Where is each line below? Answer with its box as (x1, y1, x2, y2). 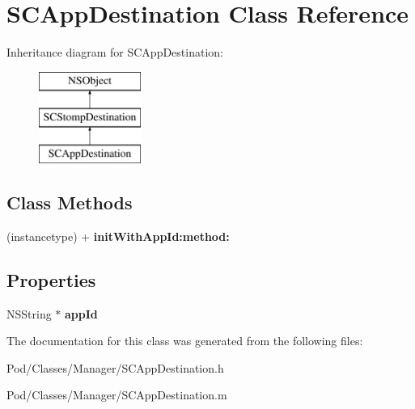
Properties (6, 267, 96, 292)
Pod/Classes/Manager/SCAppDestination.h (6, 359, 224, 376)
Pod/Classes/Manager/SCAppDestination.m (6, 386, 227, 403)
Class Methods (6, 190, 133, 215)
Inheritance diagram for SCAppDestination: (6, 44, 223, 61)
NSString (6, 305, 52, 322)
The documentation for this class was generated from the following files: (6, 332, 363, 349)
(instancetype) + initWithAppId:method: (6, 227, 230, 244)
